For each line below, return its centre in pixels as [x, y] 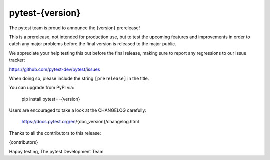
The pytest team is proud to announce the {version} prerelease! [75, 28]
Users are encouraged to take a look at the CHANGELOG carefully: [78, 110]
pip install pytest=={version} [51, 99]
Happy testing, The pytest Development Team [56, 151]
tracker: [17, 60]
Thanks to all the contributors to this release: [55, 133]
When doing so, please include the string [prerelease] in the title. [79, 78]
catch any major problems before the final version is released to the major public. [93, 44]
